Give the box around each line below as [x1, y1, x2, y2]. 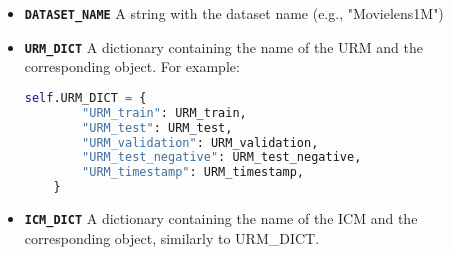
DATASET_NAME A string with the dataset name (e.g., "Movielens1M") [24, 3, 444, 23]
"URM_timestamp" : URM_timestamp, [82, 165, 305, 180]
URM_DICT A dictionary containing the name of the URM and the [24, 36, 423, 57]
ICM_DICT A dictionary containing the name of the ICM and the [24, 208, 418, 229]
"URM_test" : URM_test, [82, 120, 233, 135]
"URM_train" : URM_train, [82, 105, 247, 120]
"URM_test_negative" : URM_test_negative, [82, 150, 362, 165]
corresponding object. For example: [24, 56, 240, 77]
